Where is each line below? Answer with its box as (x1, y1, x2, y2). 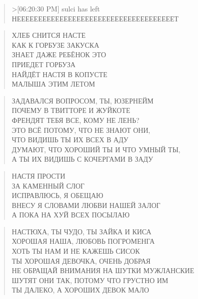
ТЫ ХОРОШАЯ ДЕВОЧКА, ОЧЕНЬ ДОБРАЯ (11, 255, 151, 266)
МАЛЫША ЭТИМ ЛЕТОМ (11, 79, 95, 89)
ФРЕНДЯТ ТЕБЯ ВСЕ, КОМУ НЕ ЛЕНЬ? (11, 114, 140, 125)
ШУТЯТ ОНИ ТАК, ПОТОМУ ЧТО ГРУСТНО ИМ (11, 275, 168, 285)
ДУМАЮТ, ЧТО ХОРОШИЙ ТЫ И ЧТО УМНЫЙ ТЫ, (11, 144, 181, 154)
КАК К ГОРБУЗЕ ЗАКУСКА (11, 39, 99, 50)
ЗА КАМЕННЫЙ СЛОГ (11, 180, 85, 191)
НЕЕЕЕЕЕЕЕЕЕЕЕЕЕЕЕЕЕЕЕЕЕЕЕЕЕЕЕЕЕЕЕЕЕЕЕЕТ (11, 13, 179, 23)
